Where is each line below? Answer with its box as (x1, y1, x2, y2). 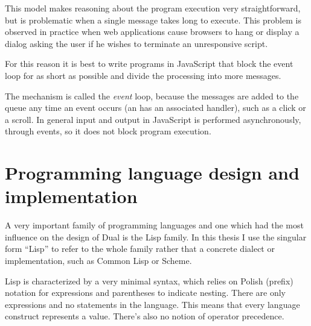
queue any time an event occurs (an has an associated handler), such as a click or (5, 101, 306, 114)
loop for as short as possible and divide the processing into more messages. (5, 69, 281, 81)
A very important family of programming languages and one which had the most (5, 219, 304, 231)
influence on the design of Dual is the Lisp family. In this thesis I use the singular (5, 230, 307, 243)
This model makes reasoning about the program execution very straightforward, (5, 2, 301, 14)
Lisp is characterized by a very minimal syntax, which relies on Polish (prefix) (5, 274, 293, 287)
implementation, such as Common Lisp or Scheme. (5, 254, 192, 267)
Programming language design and (5, 160, 300, 185)
